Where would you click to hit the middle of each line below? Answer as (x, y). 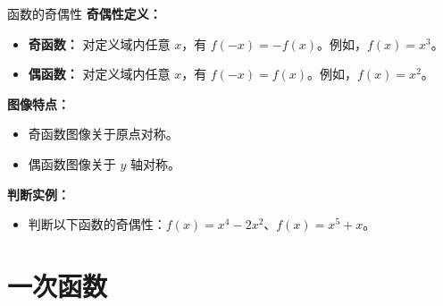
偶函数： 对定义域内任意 (99, 74)
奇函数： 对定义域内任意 (99, 43)
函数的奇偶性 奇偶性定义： (84, 13)
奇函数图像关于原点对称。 (103, 134)
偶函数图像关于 (72, 163)
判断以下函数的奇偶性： (97, 224)
